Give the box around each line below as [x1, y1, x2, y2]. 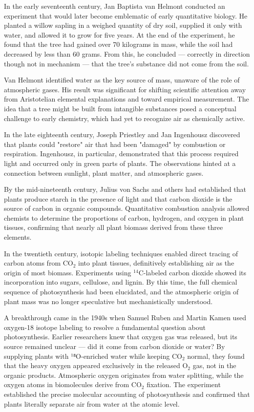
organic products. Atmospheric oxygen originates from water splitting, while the [4, 370, 244, 380]
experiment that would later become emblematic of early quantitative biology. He [4, 10, 248, 21]
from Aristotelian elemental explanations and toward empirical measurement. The [4, 94, 249, 104]
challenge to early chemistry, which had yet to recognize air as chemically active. [4, 113, 245, 123]
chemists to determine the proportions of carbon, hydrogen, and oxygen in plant [4, 212, 244, 223]
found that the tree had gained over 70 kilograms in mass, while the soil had [4, 39, 233, 49]
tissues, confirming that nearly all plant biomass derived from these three [4, 222, 223, 232]
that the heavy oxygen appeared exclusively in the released [4, 360, 180, 371]
